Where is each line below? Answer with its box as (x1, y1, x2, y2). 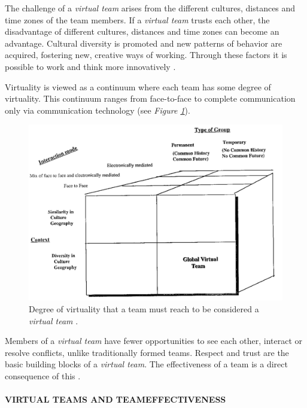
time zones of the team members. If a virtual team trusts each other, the (5, 13, 270, 26)
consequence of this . (5, 369, 81, 382)
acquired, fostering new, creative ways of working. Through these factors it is (5, 48, 287, 61)
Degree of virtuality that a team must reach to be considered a (29, 302, 259, 315)
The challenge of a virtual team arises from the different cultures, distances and (5, 2, 296, 14)
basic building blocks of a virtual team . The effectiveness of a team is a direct (5, 358, 288, 370)
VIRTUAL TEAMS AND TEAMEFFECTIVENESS (5, 393, 226, 406)
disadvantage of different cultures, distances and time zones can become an (5, 25, 279, 38)
